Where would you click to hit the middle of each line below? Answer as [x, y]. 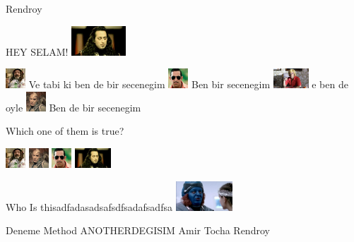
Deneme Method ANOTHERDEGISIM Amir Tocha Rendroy [138, 230]
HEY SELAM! [37, 51]
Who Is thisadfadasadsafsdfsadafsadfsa [89, 206]
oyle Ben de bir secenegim [73, 107]
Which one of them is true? [65, 131]
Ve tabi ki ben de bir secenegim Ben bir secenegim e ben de [188, 84]
